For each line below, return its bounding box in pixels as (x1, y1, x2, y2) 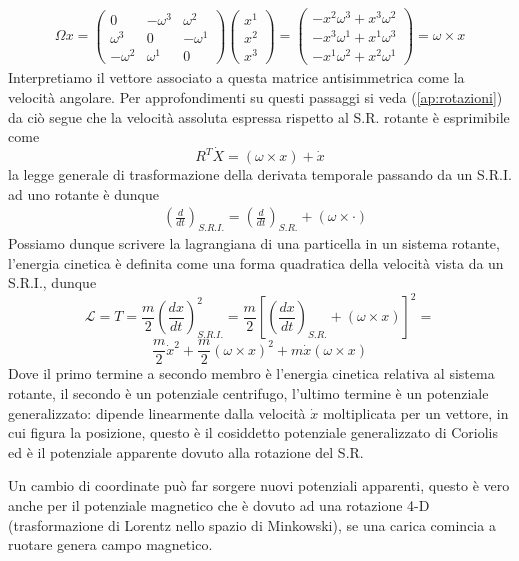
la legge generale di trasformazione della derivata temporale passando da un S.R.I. (8, 164, 512, 185)
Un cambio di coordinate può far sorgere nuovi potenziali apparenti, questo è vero (8, 475, 510, 496)
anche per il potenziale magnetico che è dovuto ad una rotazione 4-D (8, 494, 430, 515)
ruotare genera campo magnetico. (8, 534, 213, 555)
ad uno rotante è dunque (8, 183, 159, 204)
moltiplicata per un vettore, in (322, 402, 509, 423)
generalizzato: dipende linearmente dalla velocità (8, 402, 306, 423)
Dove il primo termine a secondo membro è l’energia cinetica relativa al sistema (8, 363, 495, 384)
